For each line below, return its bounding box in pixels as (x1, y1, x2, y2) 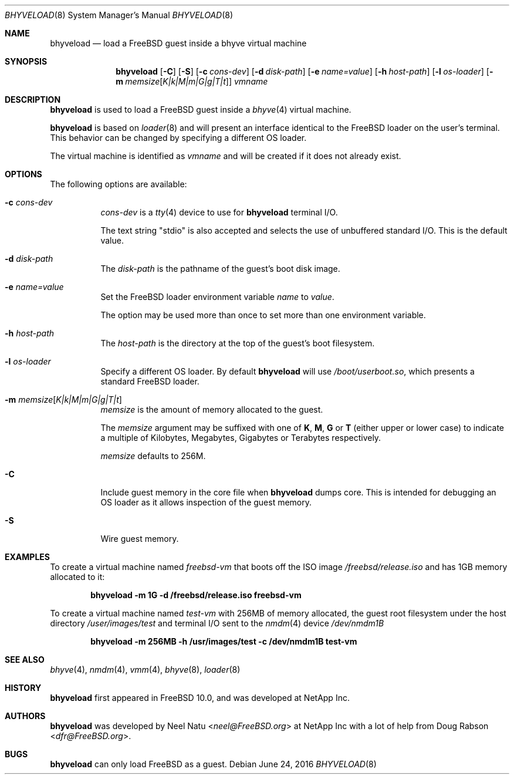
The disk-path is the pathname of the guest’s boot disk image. (100, 264, 340, 274)
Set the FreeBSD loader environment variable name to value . (100, 292, 334, 302)
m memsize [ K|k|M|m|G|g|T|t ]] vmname (116, 76, 268, 86)
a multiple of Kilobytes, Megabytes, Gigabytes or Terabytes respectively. (100, 433, 381, 443)
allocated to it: (50, 572, 105, 582)
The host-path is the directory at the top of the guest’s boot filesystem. (100, 338, 375, 348)
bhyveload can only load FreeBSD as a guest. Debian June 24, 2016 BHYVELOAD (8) (50, 759, 377, 769)
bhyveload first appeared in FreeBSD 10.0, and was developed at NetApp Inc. (50, 693, 350, 703)
